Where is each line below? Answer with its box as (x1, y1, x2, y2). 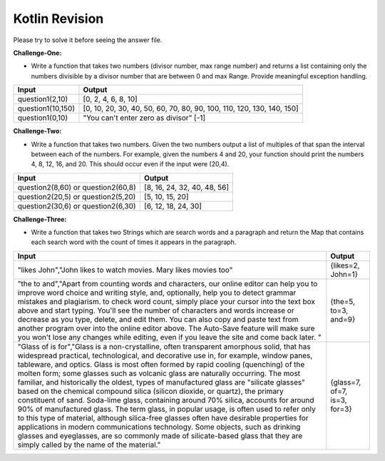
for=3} (330, 404, 352, 414)
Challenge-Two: (13, 127, 62, 136)
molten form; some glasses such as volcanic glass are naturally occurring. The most (17, 368, 301, 378)
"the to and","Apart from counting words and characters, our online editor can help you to (17, 278, 318, 288)
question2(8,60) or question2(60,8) (17, 182, 137, 192)
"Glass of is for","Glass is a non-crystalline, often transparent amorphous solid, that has (17, 341, 311, 351)
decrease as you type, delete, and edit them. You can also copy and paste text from (17, 314, 299, 324)
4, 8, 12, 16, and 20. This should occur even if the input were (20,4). (31, 160, 230, 168)
